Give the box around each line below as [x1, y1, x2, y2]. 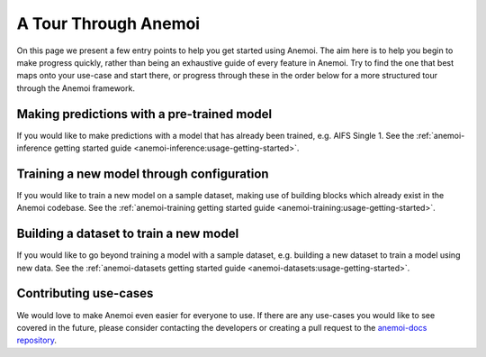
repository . [16, 334, 58, 346]
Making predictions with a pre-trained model [16, 106, 273, 122]
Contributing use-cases [16, 286, 154, 301]
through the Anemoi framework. [16, 82, 135, 94]
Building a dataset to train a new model [16, 226, 239, 242]
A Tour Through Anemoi [16, 14, 201, 33]
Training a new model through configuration [16, 166, 269, 181]
